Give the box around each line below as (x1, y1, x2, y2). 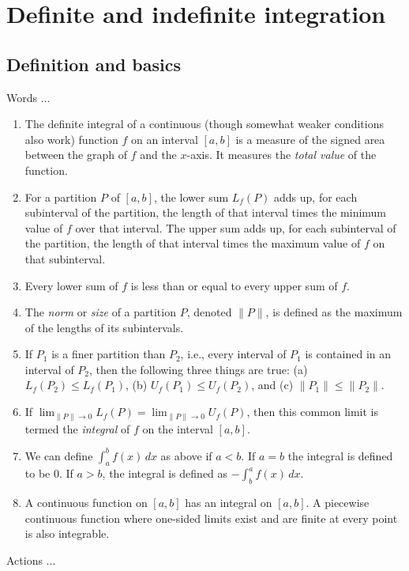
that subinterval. (24, 250, 106, 267)
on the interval (142, 420, 213, 437)
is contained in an (305, 346, 392, 362)
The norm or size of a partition (24, 304, 176, 320)
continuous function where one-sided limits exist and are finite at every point (24, 509, 398, 526)
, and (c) (251, 376, 294, 393)
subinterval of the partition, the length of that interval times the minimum (24, 204, 387, 221)
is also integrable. (24, 525, 110, 542)
